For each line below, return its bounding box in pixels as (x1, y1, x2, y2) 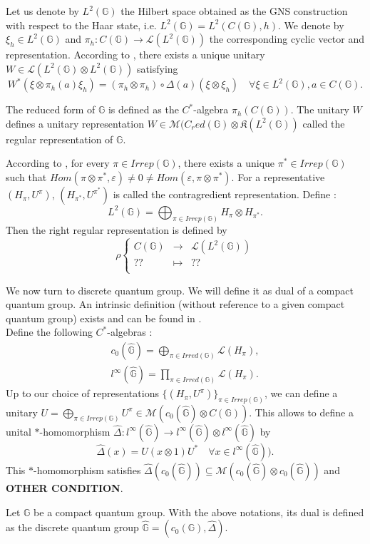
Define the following (6, 324, 93, 339)
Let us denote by (6, 4, 79, 18)
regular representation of (6, 131, 113, 146)
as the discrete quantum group (6, 520, 139, 535)
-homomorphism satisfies (33, 462, 141, 477)
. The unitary (290, 102, 349, 117)
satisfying (136, 61, 178, 76)
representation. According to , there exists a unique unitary (6, 47, 265, 62)
